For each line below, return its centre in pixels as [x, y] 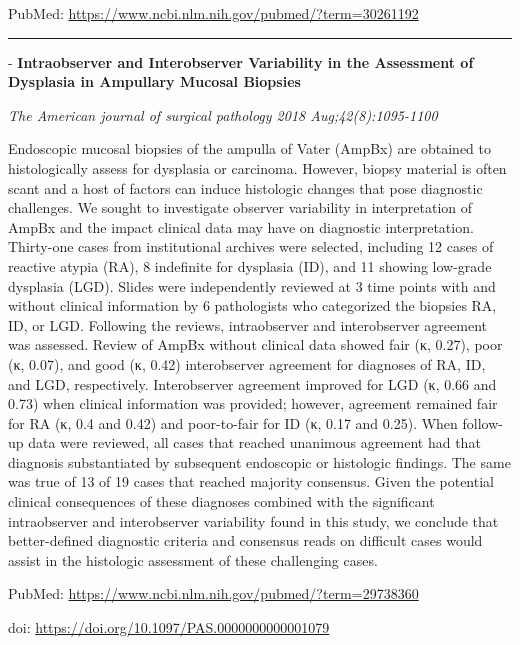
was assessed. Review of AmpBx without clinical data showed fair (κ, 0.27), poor [255, 344]
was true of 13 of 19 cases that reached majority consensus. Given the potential [251, 481]
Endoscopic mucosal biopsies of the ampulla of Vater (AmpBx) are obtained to [249, 148]
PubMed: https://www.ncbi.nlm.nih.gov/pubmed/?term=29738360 [213, 593]
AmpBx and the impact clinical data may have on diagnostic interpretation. [241, 226]
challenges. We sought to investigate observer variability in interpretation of [240, 207]
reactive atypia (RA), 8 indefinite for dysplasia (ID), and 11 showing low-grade [250, 265]
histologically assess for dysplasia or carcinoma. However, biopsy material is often [257, 167]
